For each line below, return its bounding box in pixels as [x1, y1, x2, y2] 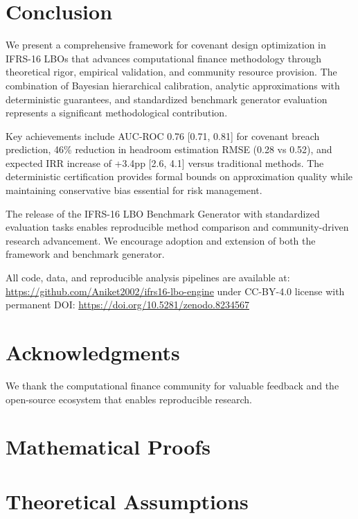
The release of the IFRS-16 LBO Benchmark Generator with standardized [6, 206, 320, 220]
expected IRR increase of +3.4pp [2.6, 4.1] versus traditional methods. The [6, 155, 324, 170]
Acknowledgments [6, 338, 180, 366]
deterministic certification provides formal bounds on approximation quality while [6, 169, 352, 184]
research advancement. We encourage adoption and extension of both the [6, 233, 316, 247]
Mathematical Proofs [6, 432, 211, 461]
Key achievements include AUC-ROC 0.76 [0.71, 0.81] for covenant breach [6, 128, 320, 143]
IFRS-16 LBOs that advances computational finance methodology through [6, 51, 321, 65]
